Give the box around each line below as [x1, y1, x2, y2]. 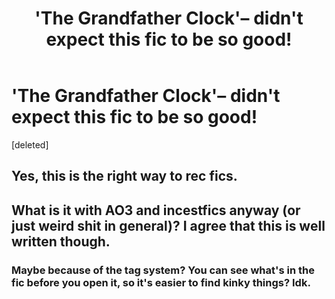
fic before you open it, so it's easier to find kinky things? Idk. [11, 275, 311, 289]
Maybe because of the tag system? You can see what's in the [11, 263, 315, 277]
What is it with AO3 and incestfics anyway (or [11, 202, 301, 219]
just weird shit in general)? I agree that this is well [11, 217, 326, 234]
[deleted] [11, 138, 49, 151]
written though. [11, 233, 111, 250]
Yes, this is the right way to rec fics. [11, 168, 238, 185]
